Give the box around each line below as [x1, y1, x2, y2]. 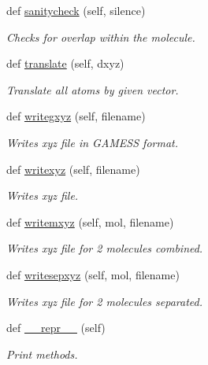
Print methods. [6, 345, 78, 362]
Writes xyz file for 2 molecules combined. [6, 240, 203, 256]
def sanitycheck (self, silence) [6, 2, 146, 18]
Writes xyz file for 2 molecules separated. [6, 293, 202, 309]
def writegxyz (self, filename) [6, 108, 146, 124]
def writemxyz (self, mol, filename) [6, 213, 174, 230]
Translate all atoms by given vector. [6, 81, 179, 98]
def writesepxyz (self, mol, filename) [6, 266, 180, 282]
